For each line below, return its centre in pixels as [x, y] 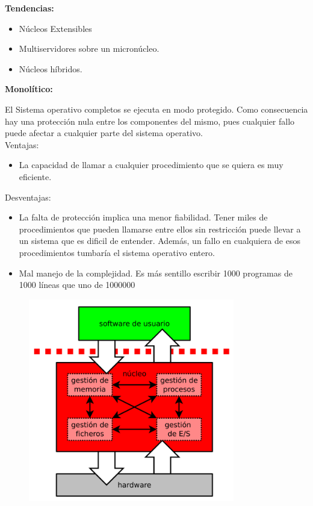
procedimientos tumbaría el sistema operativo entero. [117, 252]
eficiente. [35, 176]
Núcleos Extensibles [55, 28]
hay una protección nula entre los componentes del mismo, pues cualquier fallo [150, 121]
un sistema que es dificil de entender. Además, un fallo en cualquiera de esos [160, 241]
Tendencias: [29, 8]
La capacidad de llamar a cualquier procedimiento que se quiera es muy [151, 165]
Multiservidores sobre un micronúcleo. [89, 48]
